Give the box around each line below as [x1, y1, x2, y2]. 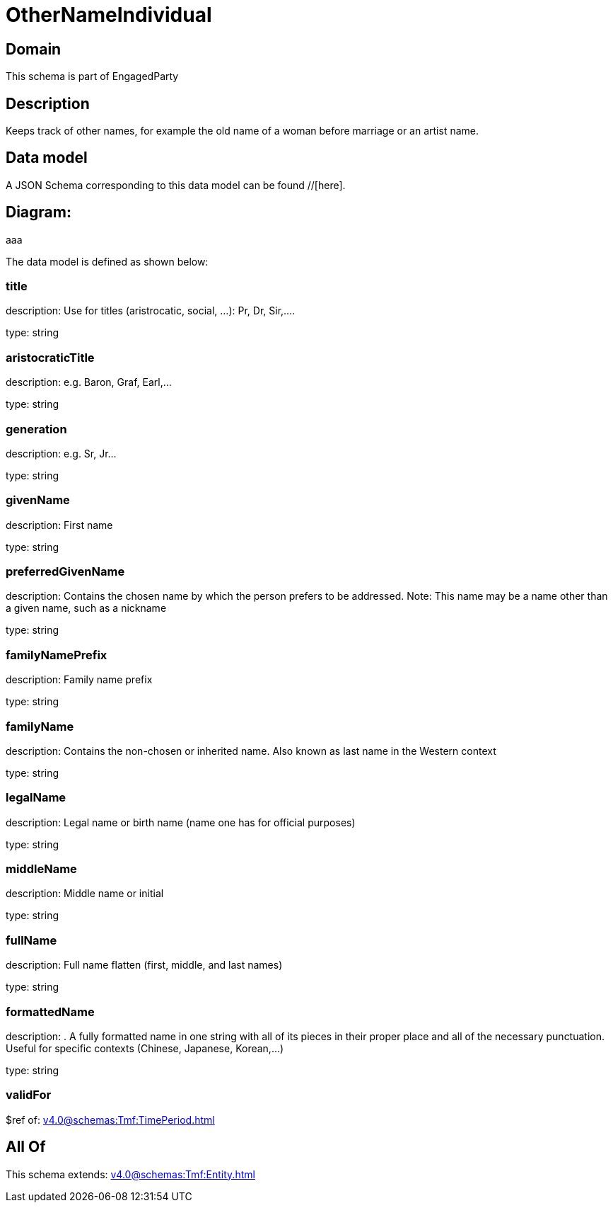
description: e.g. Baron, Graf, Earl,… [6, 376, 172, 389]
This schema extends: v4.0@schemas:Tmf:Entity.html [6, 1168, 255, 1180]
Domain [6, 40, 62, 58]
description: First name [6, 518, 113, 531]
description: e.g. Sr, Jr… [6, 447, 117, 460]
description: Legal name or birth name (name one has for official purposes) [6, 816, 356, 828]
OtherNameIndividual [6, 3, 212, 27]
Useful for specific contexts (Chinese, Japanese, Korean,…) [6, 1042, 284, 1054]
